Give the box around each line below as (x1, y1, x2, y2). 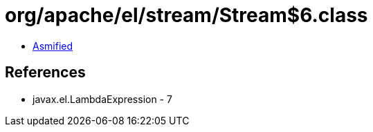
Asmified (33, 39, 73, 52)
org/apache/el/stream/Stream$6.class (5, 3, 368, 27)
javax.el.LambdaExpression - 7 (33, 93, 172, 105)
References (5, 64, 86, 82)
